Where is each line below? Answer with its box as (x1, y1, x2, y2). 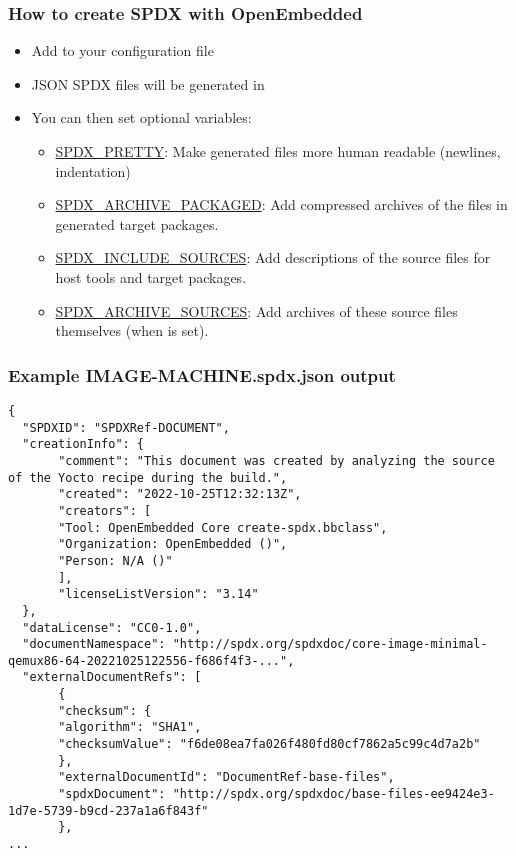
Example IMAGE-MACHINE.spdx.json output (8, 362, 396, 387)
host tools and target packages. (55, 266, 247, 287)
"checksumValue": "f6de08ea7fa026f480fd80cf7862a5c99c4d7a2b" (58, 737, 481, 752)
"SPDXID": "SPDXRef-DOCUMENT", (22, 420, 230, 435)
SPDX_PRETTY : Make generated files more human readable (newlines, (55, 141, 501, 161)
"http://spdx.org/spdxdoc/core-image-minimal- (172, 637, 488, 652)
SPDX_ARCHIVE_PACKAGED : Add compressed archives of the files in (55, 194, 508, 215)
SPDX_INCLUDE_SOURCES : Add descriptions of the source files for (55, 247, 491, 268)
